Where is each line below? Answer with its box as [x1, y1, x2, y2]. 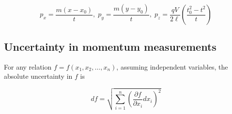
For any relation [4, 61, 52, 71]
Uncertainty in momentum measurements [4, 39, 217, 54]
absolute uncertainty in [4, 71, 73, 81]
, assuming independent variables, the [116, 61, 228, 71]
